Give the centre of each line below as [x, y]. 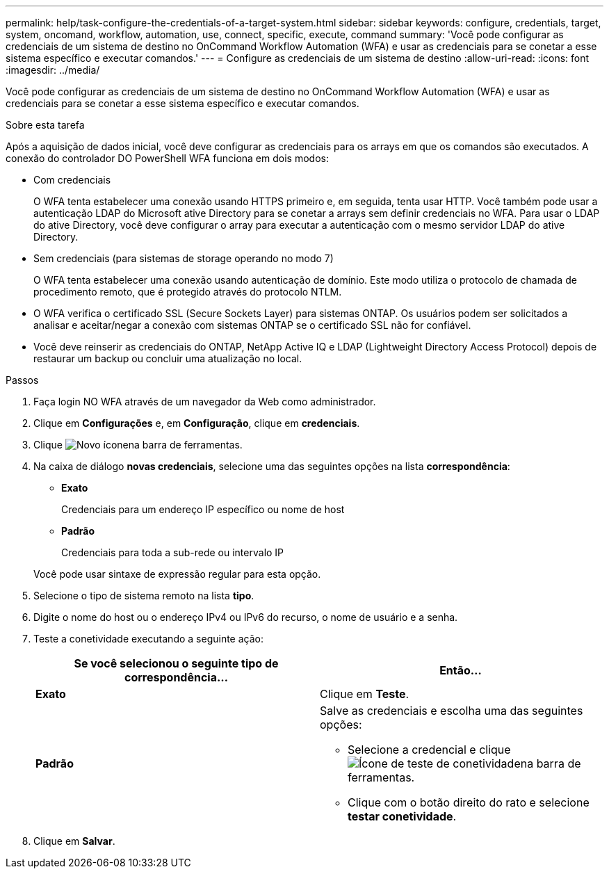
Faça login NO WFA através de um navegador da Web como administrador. [205, 402]
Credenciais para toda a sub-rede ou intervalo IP [173, 552]
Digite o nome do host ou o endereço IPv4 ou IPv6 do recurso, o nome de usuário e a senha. [246, 617]
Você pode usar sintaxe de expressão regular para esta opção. [177, 574]
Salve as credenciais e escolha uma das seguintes [452, 711]
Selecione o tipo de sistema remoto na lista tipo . [144, 596]
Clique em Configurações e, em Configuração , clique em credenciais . [197, 423]
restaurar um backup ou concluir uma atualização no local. [168, 358]
